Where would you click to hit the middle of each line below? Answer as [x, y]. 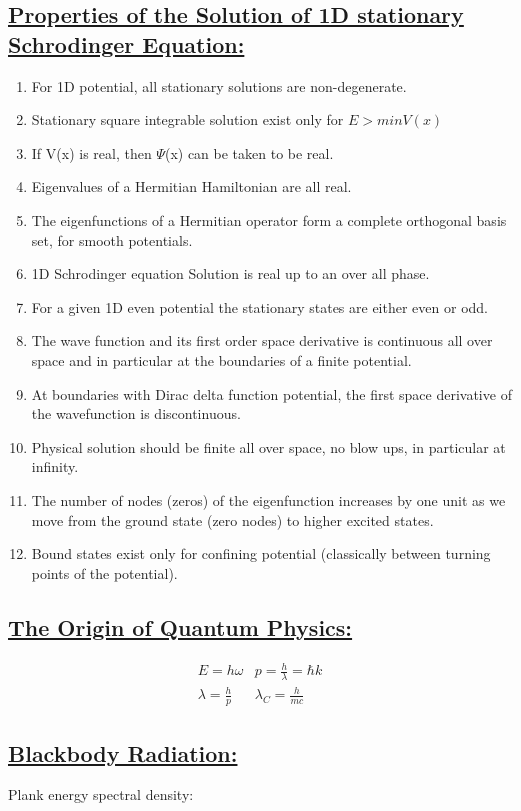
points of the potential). [104, 572]
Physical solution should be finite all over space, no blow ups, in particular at [268, 446]
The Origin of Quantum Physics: [180, 626]
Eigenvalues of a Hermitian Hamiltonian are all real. [191, 186]
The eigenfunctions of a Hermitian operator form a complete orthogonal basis [269, 219]
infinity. [55, 466]
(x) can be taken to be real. [249, 152]
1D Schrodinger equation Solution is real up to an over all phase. [230, 273]
